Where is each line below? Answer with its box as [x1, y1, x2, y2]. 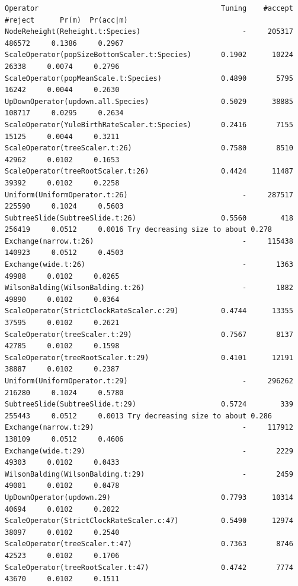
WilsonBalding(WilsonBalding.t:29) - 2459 [5, 470, 293, 478]
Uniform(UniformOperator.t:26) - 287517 [5, 190, 293, 199]
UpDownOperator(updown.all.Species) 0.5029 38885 [5, 97, 293, 106]
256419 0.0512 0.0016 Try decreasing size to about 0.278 [5, 225, 273, 234]
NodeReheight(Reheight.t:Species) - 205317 [5, 27, 293, 36]
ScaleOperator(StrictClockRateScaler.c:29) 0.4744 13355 [5, 307, 293, 316]
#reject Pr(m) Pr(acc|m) [5, 15, 128, 24]
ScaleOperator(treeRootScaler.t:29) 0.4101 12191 [5, 353, 293, 362]
